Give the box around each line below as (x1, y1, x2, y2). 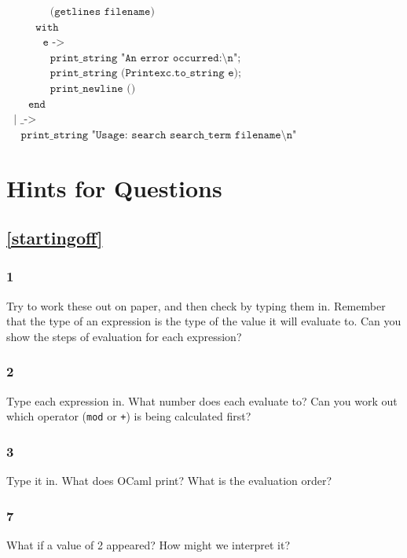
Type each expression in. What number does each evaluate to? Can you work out (6, 392, 398, 409)
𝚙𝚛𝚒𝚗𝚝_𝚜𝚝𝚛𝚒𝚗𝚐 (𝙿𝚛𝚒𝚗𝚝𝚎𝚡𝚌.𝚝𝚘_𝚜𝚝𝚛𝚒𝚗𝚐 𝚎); (49, 68, 241, 79)
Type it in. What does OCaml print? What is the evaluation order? (6, 472, 332, 489)
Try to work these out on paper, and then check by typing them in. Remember (6, 297, 386, 314)
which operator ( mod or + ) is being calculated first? (6, 408, 251, 424)
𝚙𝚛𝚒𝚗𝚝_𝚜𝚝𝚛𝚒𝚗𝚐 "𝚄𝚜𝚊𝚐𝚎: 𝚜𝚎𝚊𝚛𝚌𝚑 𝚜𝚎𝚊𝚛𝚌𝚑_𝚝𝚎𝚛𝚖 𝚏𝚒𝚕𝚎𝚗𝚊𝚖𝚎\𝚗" (20, 129, 297, 141)
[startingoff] (6, 226, 103, 250)
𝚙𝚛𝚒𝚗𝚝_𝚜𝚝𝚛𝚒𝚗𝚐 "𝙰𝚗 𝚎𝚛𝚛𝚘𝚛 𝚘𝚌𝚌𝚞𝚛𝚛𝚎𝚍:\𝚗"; (49, 52, 241, 64)
